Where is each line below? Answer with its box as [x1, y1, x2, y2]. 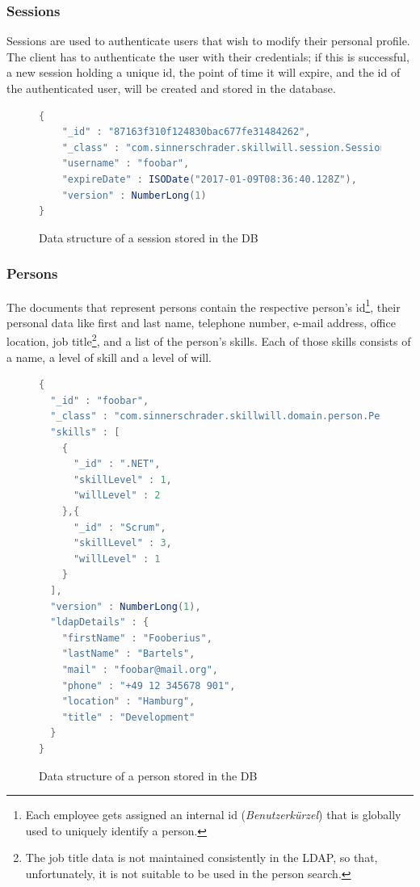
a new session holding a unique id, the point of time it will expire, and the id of [6, 64, 401, 81]
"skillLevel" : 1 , [73, 473, 172, 486]
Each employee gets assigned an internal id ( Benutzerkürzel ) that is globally [25, 806, 401, 823]
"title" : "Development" [61, 711, 195, 723]
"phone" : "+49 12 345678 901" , [61, 679, 236, 692]
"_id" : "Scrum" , [73, 521, 166, 533]
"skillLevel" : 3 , [73, 537, 172, 549]
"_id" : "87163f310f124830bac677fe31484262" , [61, 126, 311, 138]
